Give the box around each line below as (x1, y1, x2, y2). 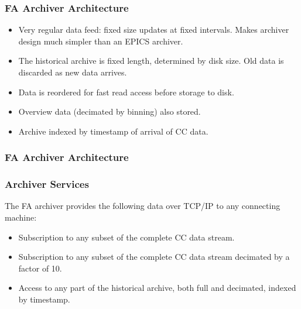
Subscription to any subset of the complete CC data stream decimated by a (18, 250, 290, 263)
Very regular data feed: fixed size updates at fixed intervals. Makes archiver (18, 23, 289, 36)
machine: (5, 211, 37, 224)
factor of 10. (18, 262, 62, 274)
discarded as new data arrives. (18, 66, 127, 78)
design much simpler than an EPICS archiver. (18, 35, 183, 47)
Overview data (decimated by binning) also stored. (18, 105, 201, 118)
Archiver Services (5, 177, 89, 191)
